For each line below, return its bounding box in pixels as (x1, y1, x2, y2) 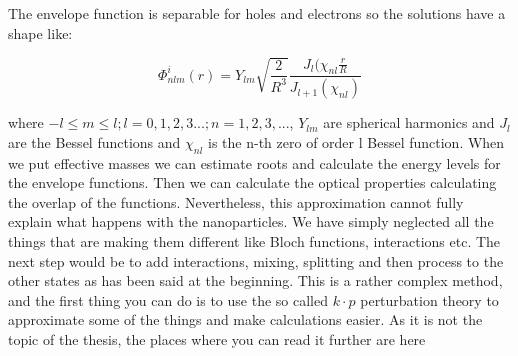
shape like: (8, 22, 73, 43)
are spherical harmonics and (323, 112, 495, 133)
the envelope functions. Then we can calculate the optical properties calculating (8, 172, 497, 193)
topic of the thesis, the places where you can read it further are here (8, 328, 426, 349)
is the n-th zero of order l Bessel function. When (208, 131, 505, 152)
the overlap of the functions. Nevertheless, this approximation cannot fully (8, 191, 464, 212)
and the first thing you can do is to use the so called (8, 289, 328, 310)
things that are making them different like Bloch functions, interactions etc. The (8, 231, 501, 252)
